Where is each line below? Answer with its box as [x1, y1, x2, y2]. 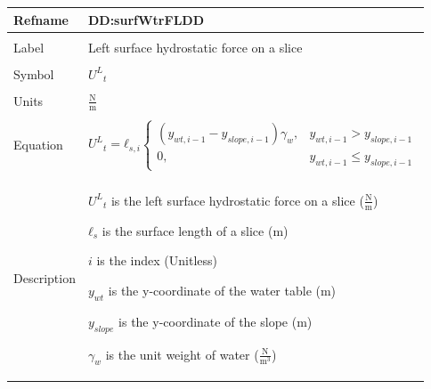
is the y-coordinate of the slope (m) [118, 312, 313, 330]
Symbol [13, 64, 54, 83]
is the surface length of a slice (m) [102, 221, 289, 239]
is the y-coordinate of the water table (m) [108, 281, 337, 299]
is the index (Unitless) [96, 251, 218, 270]
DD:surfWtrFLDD [87, 10, 205, 28]
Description [13, 269, 76, 288]
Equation [13, 135, 63, 153]
